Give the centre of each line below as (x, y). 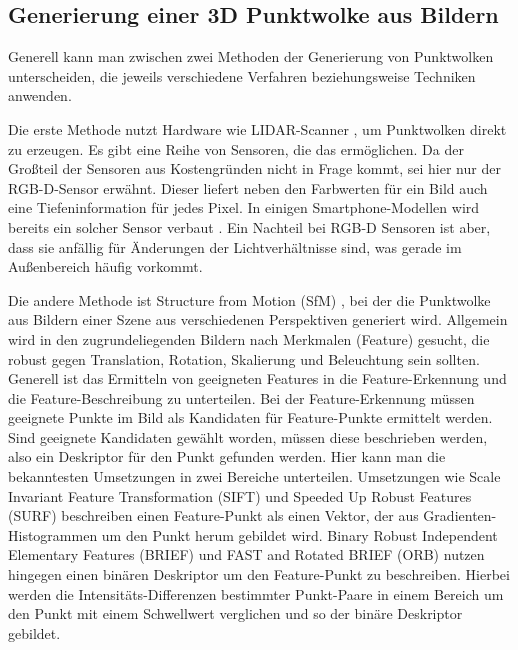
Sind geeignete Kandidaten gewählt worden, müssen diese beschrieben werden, (248, 436)
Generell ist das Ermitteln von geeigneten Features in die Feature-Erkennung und (257, 378)
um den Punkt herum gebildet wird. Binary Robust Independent (299, 534)
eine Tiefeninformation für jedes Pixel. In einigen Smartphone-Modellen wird (244, 207)
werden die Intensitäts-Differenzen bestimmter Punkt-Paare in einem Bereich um (256, 593)
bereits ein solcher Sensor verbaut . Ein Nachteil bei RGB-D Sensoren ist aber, (249, 226)
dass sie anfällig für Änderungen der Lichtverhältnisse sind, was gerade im (235, 246)
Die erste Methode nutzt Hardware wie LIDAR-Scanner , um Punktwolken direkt (257, 128)
